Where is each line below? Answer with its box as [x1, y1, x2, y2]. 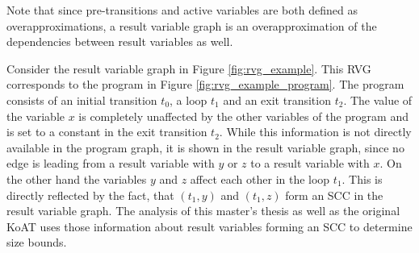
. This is [341, 170, 383, 187]
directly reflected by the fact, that [6, 186, 174, 203]
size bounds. [6, 234, 67, 251]
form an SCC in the [285, 186, 383, 203]
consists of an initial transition [6, 91, 157, 108]
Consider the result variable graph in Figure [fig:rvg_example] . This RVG [6, 60, 371, 77]
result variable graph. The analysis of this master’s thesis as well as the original [6, 202, 400, 219]
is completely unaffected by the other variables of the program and [78, 107, 409, 124]
